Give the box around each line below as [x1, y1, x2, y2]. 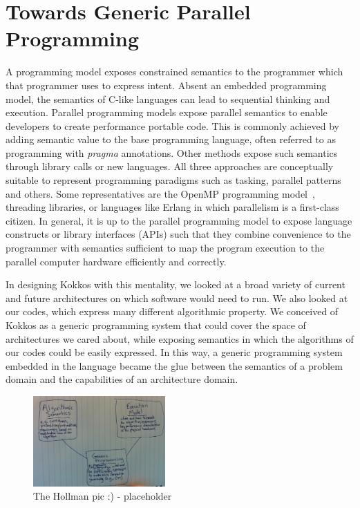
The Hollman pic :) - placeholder [33, 489, 172, 503]
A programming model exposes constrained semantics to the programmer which [6, 64, 343, 79]
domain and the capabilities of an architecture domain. [6, 372, 238, 386]
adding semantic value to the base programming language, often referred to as [6, 132, 336, 147]
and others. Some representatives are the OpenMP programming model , [6, 186, 315, 200]
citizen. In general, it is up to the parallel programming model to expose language [6, 213, 352, 227]
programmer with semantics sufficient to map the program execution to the [6, 241, 325, 255]
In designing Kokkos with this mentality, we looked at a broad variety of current [6, 277, 345, 292]
